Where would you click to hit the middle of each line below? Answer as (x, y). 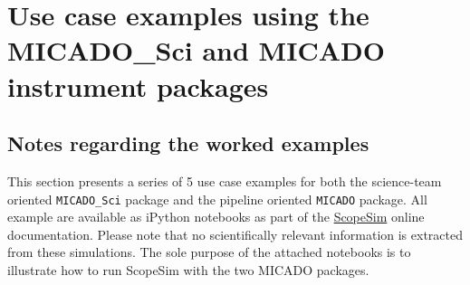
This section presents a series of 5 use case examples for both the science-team (225, 180)
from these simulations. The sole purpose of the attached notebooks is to (209, 252)
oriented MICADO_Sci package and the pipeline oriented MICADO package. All (217, 199)
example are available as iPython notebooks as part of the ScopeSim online (216, 217)
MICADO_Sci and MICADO (196, 50)
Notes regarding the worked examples (188, 143)
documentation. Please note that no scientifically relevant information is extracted (235, 234)
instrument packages (138, 85)
